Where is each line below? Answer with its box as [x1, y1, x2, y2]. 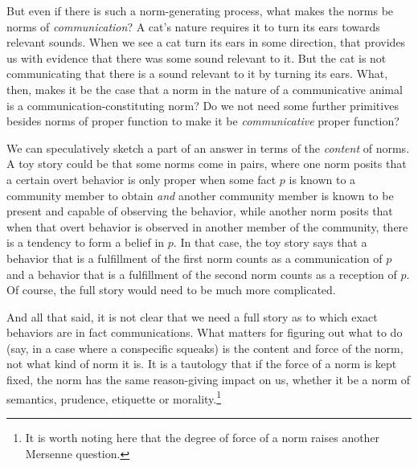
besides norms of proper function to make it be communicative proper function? [6, 113, 400, 129]
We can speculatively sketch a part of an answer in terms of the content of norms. [6, 139, 410, 156]
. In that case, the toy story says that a [173, 234, 367, 251]
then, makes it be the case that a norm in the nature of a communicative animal [6, 80, 403, 97]
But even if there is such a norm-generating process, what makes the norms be [6, 2, 394, 18]
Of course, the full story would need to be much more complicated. [6, 281, 336, 298]
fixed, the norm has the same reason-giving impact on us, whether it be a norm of [6, 371, 411, 388]
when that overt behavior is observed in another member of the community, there [6, 218, 408, 235]
